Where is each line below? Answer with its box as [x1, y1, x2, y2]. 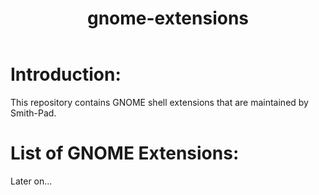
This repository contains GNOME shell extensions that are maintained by [10, 96, 309, 108]
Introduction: [10, 63, 122, 86]
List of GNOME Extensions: [10, 142, 240, 165]
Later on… [10, 175, 53, 187]
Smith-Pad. [10, 107, 57, 119]
